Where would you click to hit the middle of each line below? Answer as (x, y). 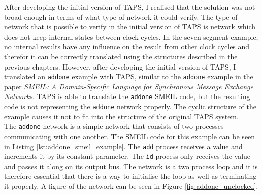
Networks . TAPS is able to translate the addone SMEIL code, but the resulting (127, 96)
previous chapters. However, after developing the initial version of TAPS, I (120, 66)
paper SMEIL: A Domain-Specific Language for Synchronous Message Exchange (129, 86)
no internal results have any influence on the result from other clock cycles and (127, 46)
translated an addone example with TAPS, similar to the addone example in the (129, 76)
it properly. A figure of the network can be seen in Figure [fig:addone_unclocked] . (131, 186)
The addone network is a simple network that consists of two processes (114, 126)
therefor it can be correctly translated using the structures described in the (121, 56)
